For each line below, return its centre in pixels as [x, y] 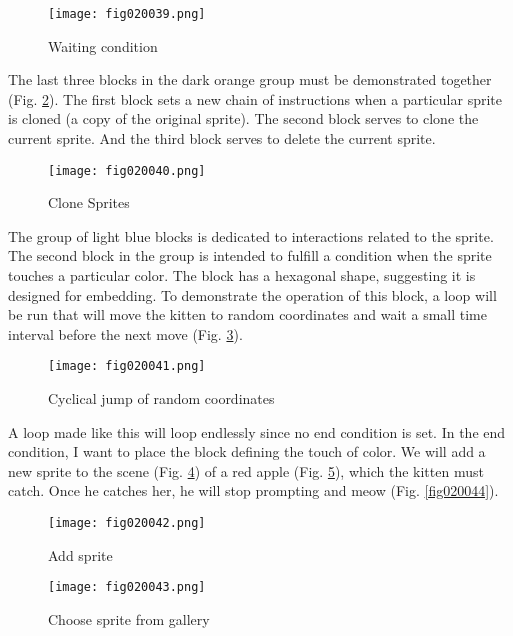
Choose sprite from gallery [129, 618]
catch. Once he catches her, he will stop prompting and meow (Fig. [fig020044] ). [253, 490]
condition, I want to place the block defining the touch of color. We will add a [247, 451]
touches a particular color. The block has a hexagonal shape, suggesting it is [242, 275]
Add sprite [80, 554]
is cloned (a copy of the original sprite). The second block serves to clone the [243, 118]
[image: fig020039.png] [127, 14]
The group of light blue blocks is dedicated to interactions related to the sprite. [251, 235]
